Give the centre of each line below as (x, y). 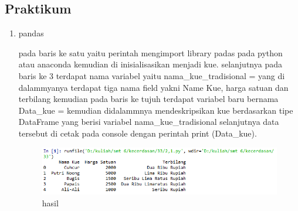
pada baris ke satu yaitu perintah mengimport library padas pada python (150, 52)
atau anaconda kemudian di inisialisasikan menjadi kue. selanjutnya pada (150, 64)
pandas (31, 33)
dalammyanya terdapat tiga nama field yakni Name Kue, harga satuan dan (153, 87)
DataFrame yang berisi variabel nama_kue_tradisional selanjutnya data (149, 122)
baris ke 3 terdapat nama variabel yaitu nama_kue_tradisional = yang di (152, 75)
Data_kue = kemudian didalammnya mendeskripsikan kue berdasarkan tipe (156, 110)
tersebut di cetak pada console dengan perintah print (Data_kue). (138, 133)
